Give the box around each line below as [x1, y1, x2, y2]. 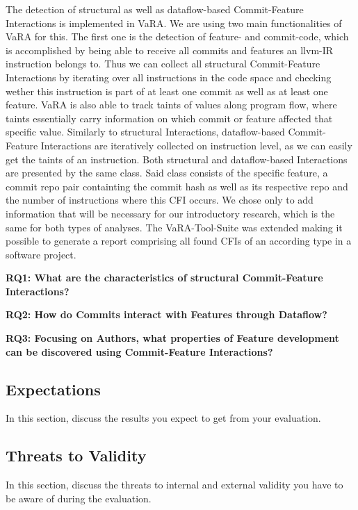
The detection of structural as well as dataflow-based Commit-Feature [6, 2, 304, 16]
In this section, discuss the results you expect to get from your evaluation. [6, 411, 321, 425]
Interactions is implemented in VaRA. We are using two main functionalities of [6, 15, 342, 30]
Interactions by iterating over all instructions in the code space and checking [6, 69, 332, 84]
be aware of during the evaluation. [6, 491, 152, 505]
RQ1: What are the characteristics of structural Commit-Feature [6, 270, 323, 285]
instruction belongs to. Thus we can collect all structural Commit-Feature [6, 56, 320, 71]
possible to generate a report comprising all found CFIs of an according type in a [6, 233, 352, 248]
